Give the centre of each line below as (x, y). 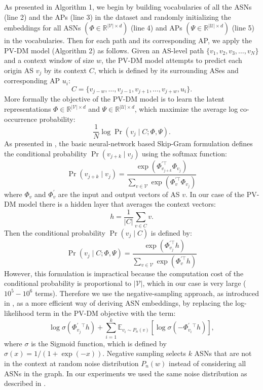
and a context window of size (49, 60)
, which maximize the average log (186, 109)
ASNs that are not (223, 353)
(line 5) (243, 28)
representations (28, 109)
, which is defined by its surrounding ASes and (166, 70)
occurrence (21, 119)
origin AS (19, 70)
